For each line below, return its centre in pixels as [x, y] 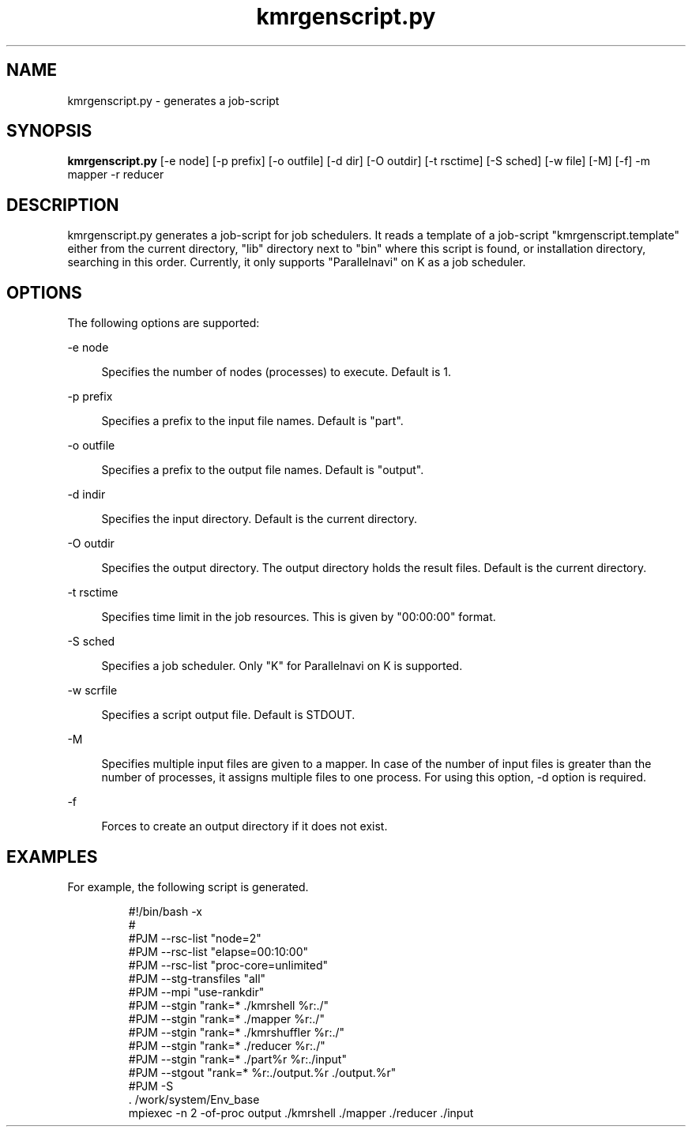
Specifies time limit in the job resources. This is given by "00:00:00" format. [299, 617]
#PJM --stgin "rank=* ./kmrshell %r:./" [229, 1005]
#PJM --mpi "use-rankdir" [196, 992]
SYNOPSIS [49, 131]
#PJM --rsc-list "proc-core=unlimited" [228, 965]
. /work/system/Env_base [194, 1099]
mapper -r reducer [116, 175]
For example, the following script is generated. [188, 886]
